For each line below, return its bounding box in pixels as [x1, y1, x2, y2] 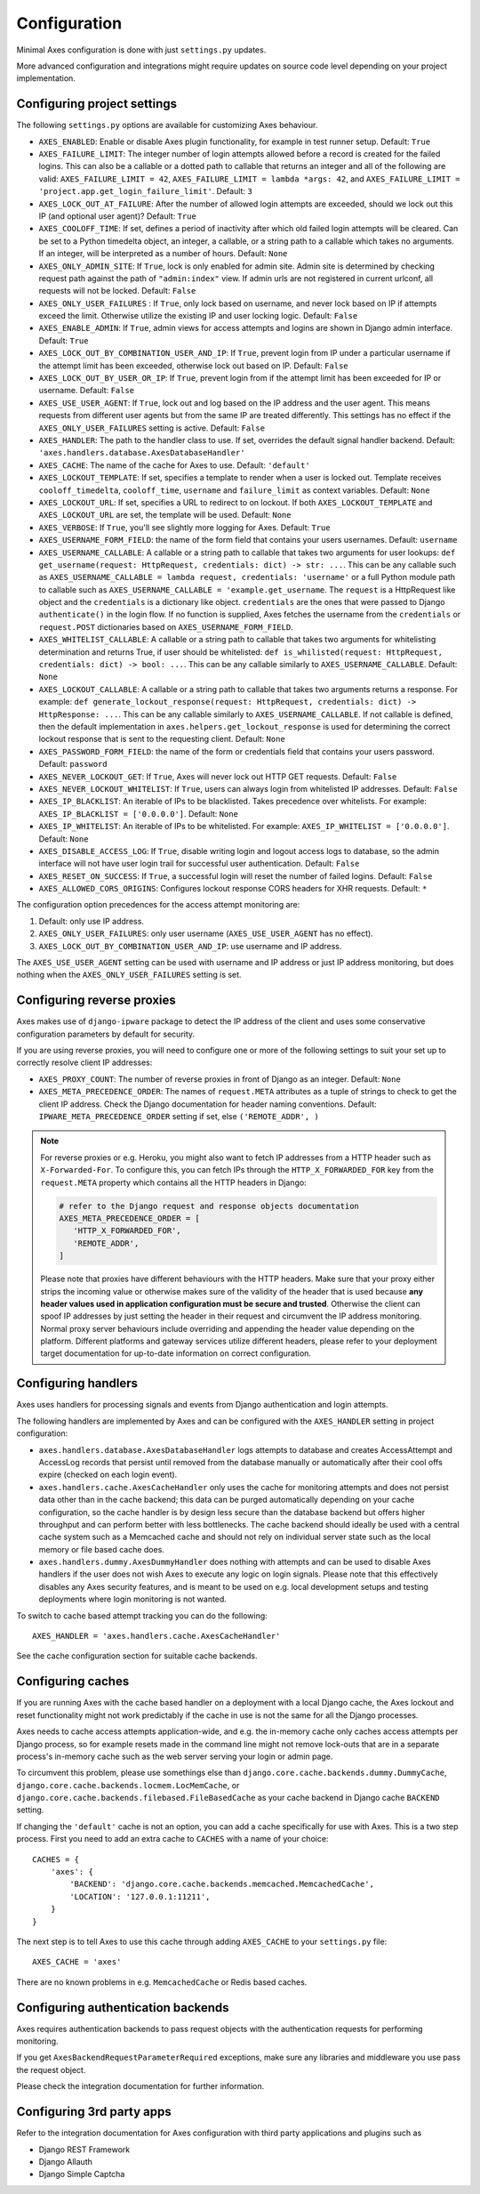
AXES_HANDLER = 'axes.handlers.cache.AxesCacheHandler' [32, 1631, 281, 1641]
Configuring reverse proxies [16, 993, 177, 1008]
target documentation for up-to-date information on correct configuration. [40, 1348, 311, 1359]
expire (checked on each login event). [38, 1469, 178, 1480]
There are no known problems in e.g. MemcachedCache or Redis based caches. [16, 1976, 308, 1988]
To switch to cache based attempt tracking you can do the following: [16, 1610, 268, 1621]
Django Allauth [38, 2156, 92, 2166]
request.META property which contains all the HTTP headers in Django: [40, 1177, 307, 1188]
